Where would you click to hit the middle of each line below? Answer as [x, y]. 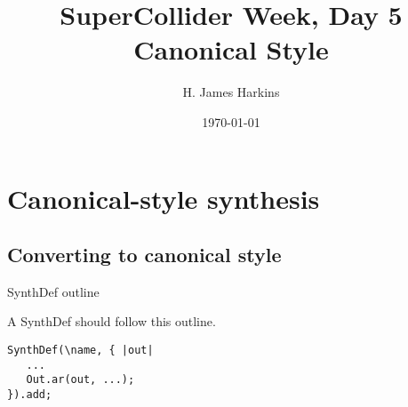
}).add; [30, 395]
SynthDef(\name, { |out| [80, 351]
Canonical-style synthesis [164, 198]
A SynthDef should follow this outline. [112, 321]
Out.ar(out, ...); [80, 380]
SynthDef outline [53, 291]
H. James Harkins [231, 92]
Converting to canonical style [144, 255]
